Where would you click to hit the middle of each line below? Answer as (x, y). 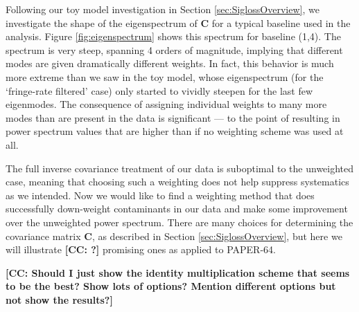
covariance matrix (43, 236)
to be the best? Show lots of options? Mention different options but (171, 286)
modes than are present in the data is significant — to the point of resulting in (173, 117)
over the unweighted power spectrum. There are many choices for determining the (179, 222)
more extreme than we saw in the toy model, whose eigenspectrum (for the (165, 76)
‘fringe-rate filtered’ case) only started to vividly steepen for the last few (159, 90)
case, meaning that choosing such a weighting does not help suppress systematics (177, 182)
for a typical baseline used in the (281, 22)
